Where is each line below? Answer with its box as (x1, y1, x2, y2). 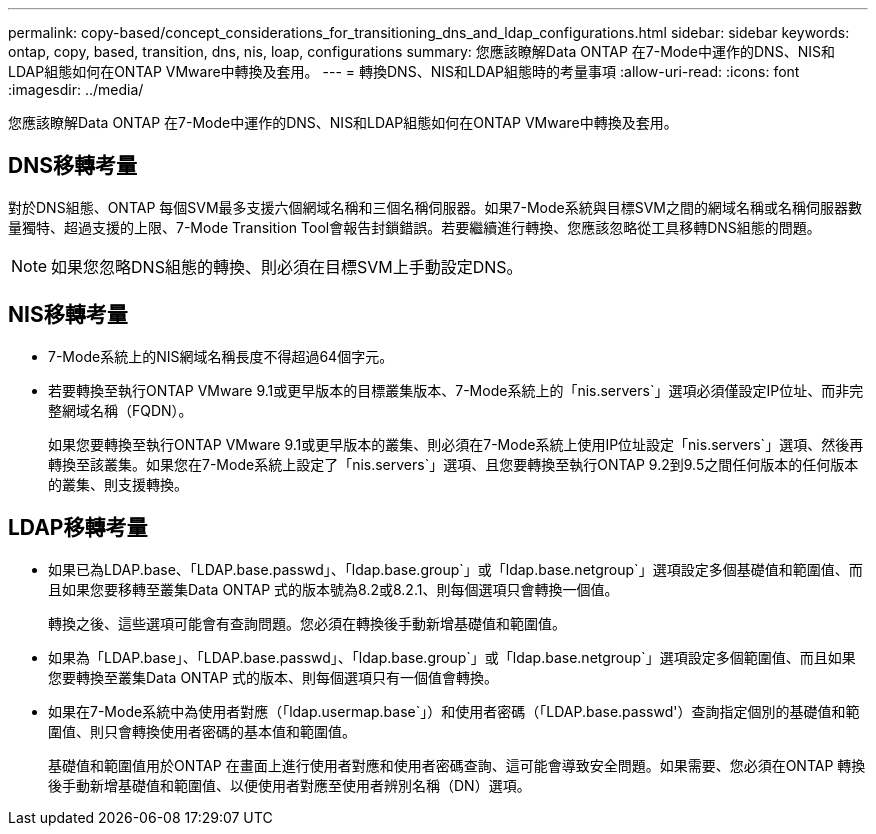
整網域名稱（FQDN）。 (48, 401, 193, 419)
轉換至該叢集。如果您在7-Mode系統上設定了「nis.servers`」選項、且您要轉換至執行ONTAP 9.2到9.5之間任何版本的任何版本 (48, 455, 859, 473)
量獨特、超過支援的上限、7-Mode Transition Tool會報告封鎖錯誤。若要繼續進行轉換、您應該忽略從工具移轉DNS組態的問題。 (8, 218, 821, 236)
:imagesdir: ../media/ (8, 81, 144, 98)
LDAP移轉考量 (8, 515, 148, 541)
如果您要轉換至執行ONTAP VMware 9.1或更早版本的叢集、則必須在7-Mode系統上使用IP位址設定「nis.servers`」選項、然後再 (48, 435, 864, 453)
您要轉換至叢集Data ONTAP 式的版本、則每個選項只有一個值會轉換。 (48, 668, 499, 686)
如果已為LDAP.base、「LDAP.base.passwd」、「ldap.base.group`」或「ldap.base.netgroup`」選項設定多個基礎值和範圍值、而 (48, 560, 863, 578)
